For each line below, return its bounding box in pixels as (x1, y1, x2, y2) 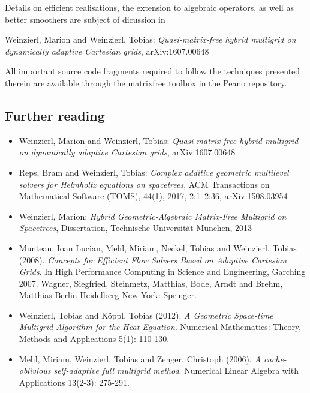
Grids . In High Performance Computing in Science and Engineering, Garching (19, 265, 306, 278)
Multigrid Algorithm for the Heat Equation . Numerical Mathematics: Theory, (19, 320, 302, 333)
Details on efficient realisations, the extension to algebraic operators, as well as (5, 1, 294, 13)
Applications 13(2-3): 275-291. (19, 376, 130, 388)
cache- (263, 352, 287, 365)
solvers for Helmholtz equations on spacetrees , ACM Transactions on (19, 178, 270, 190)
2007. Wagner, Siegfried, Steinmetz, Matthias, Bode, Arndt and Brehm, (19, 277, 283, 289)
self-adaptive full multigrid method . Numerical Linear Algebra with (53, 364, 299, 377)
